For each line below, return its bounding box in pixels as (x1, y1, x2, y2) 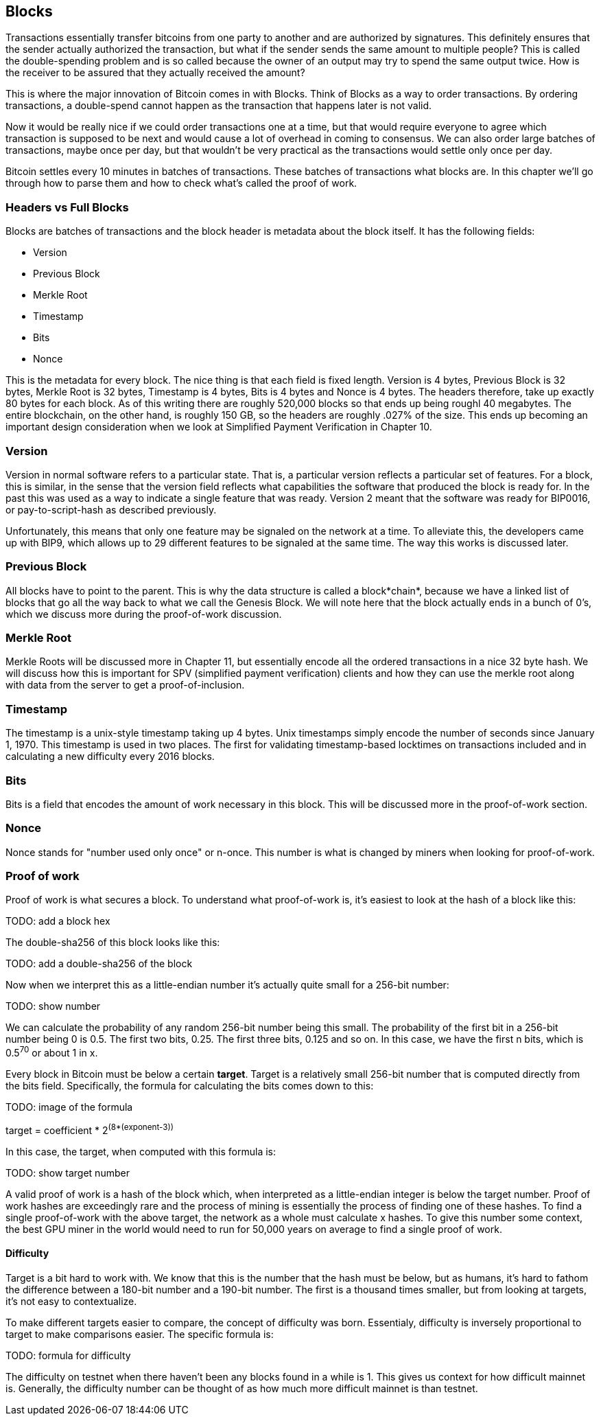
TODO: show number (5, 1000, 101, 1013)
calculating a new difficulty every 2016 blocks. (5, 750, 215, 763)
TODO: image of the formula (5, 1101, 133, 1113)
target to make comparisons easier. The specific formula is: (5, 1328, 274, 1340)
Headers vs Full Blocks (5, 200, 129, 214)
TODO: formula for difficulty (5, 1349, 131, 1361)
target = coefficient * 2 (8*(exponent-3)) (5, 1122, 174, 1136)
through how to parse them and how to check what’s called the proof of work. (5, 177, 357, 189)
